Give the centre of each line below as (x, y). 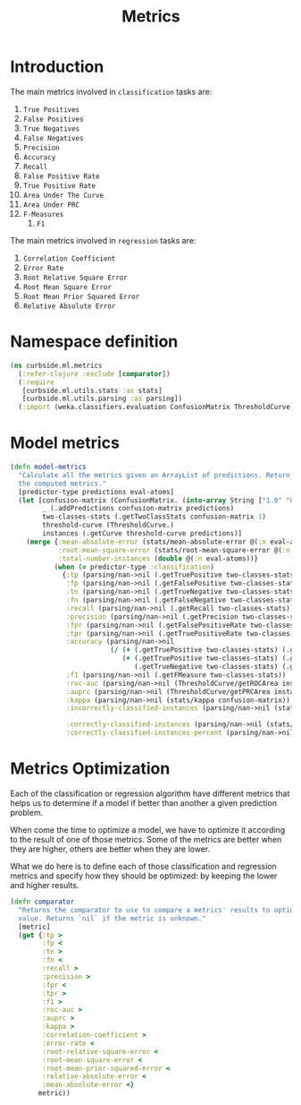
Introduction (57, 67)
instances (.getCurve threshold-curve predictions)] (142, 534)
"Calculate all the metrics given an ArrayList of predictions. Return (155, 475)
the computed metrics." (62, 484)
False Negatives (53, 138)
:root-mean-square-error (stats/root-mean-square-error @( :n (174, 550)
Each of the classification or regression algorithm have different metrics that (150, 793)
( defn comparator (42, 902)
